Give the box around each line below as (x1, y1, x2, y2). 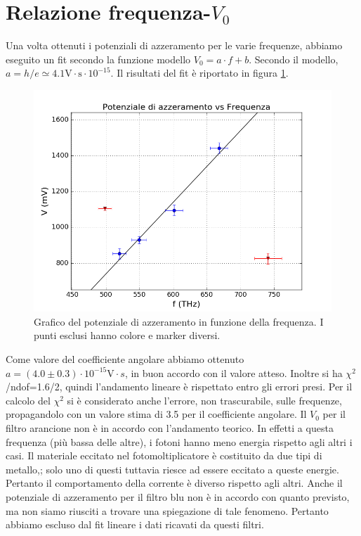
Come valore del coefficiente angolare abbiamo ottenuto (6, 352, 244, 366)
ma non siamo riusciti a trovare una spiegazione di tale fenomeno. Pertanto (6, 503, 329, 518)
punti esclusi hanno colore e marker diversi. (34, 328, 221, 343)
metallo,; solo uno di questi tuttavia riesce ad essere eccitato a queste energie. (6, 461, 339, 476)
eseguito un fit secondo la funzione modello (6, 51, 191, 66)
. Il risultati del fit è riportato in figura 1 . (110, 65, 289, 80)
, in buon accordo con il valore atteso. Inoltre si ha (124, 365, 343, 380)
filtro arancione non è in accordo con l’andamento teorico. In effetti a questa (6, 421, 334, 435)
